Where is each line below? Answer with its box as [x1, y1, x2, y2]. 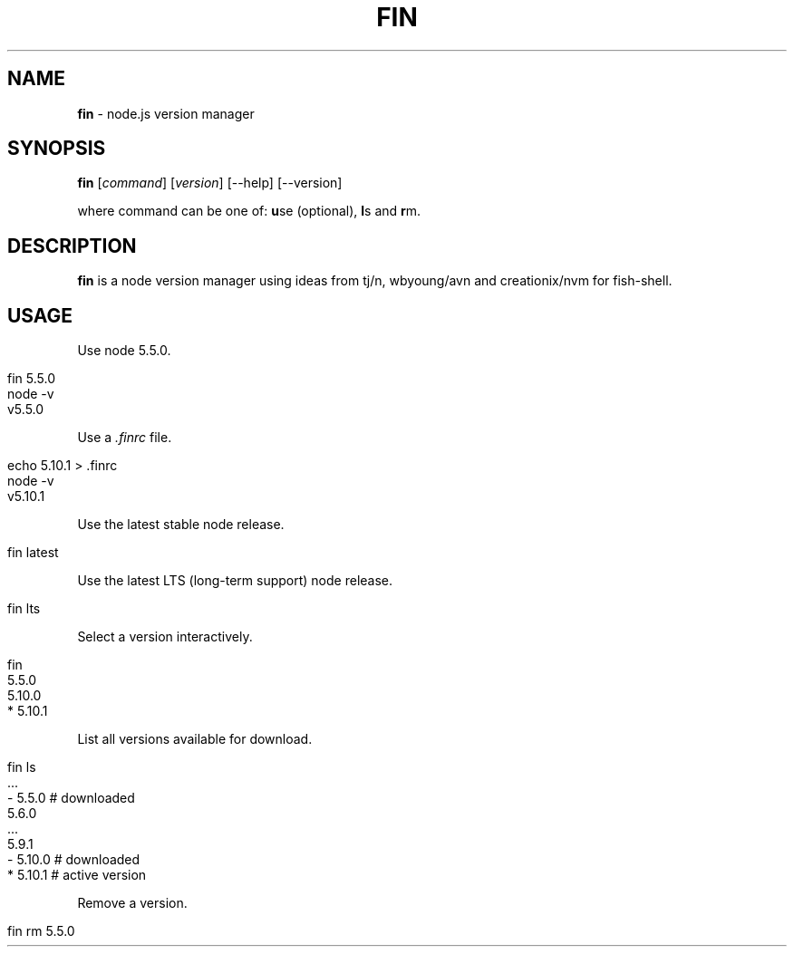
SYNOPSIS [7, 137, 106, 160]
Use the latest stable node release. [77, 516, 285, 533]
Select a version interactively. [77, 629, 253, 645]
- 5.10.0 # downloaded [7, 852, 140, 868]
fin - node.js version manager [77, 105, 255, 121]
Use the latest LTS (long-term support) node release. [77, 573, 393, 589]
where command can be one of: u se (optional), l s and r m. [77, 203, 421, 219]
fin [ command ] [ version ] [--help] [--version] [77, 175, 343, 191]
